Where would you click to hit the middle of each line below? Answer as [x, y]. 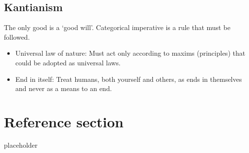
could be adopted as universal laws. [68, 62]
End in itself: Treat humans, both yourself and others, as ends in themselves [129, 79]
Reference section [64, 121]
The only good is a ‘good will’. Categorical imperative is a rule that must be [117, 27]
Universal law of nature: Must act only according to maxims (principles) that [130, 53]
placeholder [21, 145]
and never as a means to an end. [64, 88]
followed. [17, 37]
